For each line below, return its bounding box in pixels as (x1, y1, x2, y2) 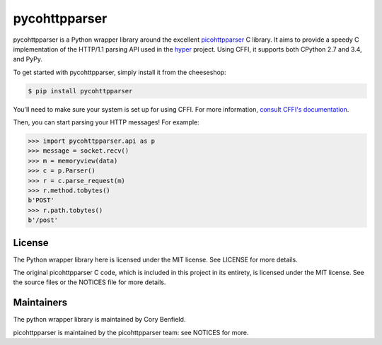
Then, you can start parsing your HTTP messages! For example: (13, 118, 199, 127)
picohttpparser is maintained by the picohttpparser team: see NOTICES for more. (13, 328, 249, 337)
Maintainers (13, 297, 68, 309)
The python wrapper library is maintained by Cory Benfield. (13, 315, 186, 324)
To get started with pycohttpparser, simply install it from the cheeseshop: (13, 68, 226, 76)
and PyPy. (13, 55, 42, 64)
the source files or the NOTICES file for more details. (13, 278, 166, 286)
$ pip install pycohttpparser (28, 87, 133, 95)
